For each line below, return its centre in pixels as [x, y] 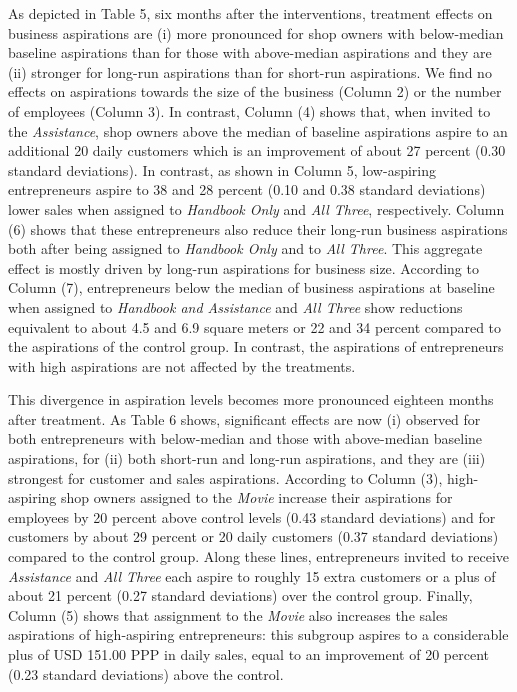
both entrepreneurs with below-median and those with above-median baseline [245, 438]
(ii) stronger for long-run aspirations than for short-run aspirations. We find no [250, 71]
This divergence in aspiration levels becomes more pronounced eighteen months [251, 399]
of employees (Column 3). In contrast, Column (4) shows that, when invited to [249, 110]
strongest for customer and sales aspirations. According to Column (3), [225, 477]
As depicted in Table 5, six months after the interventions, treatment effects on [250, 13]
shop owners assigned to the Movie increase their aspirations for [257, 497]
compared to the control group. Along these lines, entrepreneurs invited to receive [258, 556]
